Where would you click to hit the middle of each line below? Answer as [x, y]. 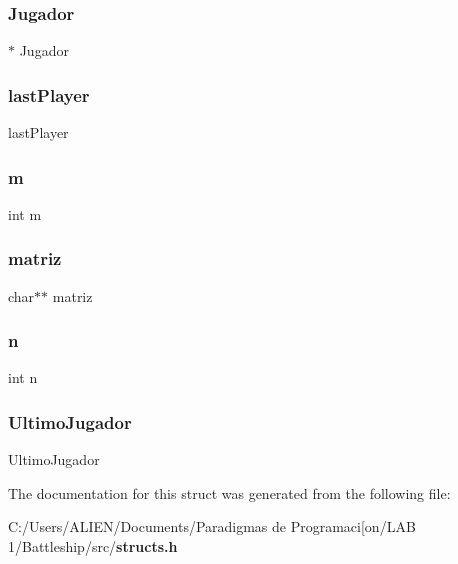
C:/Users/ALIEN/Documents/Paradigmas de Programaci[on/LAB [212, 526]
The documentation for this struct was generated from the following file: [229, 492]
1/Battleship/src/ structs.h [93, 546]
